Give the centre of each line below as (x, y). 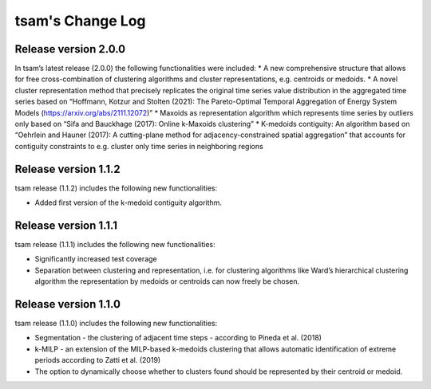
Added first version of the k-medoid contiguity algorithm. (129, 202)
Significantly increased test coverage (96, 259)
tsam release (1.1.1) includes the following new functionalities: (115, 244)
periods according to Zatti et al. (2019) (98, 360)
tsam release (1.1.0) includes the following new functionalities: (116, 324)
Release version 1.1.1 (66, 225)
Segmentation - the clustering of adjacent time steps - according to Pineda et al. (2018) (178, 338)
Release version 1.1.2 (68, 169)
